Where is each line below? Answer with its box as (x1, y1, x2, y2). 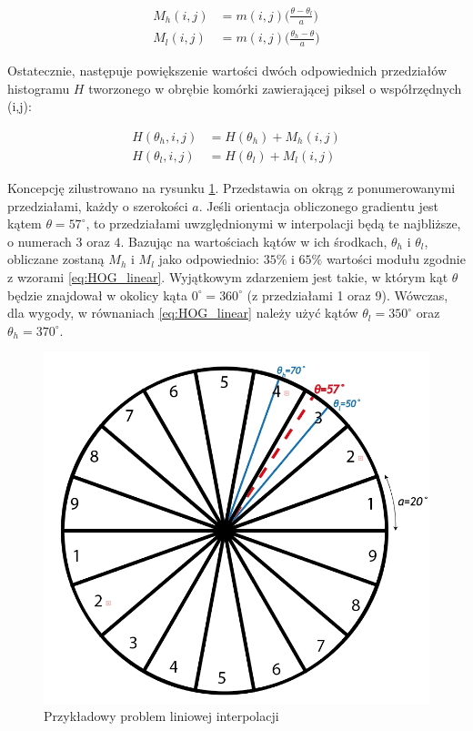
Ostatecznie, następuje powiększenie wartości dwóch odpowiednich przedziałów (7, 61, 447, 80)
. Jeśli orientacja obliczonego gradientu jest (198, 196, 438, 215)
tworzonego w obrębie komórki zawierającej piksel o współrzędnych (88, 78, 462, 97)
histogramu (7, 78, 70, 97)
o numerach (7, 231, 72, 250)
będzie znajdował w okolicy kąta (7, 285, 187, 304)
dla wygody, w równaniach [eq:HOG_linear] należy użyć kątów (7, 303, 358, 322)
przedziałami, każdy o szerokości (7, 196, 188, 215)
